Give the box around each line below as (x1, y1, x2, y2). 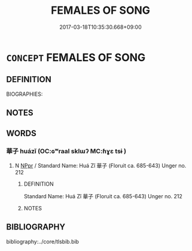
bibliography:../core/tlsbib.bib (6, 238, 80, 245)
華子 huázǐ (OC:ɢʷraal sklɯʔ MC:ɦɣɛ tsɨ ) (6, 147, 127, 156)
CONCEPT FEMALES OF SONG (6, 50, 146, 64)
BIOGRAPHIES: (6, 90, 43, 98)
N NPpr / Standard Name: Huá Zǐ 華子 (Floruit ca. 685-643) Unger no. (14, 162, 187, 169)
